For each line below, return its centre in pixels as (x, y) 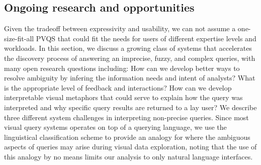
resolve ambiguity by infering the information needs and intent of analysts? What (130, 78)
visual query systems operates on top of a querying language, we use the (115, 127)
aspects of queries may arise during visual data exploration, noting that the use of (130, 147)
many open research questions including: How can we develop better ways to (122, 68)
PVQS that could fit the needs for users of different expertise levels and (146, 38)
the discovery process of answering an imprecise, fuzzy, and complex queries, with (130, 58)
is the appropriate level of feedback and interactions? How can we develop (118, 87)
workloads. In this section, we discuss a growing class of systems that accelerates (128, 48)
